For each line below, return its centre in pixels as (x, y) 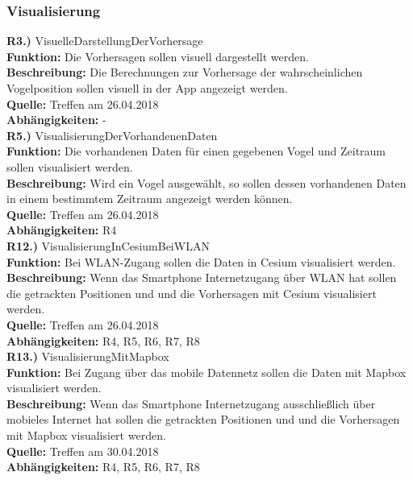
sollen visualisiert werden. (70, 166)
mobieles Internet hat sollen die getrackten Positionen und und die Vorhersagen (203, 419)
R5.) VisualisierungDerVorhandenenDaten (112, 135)
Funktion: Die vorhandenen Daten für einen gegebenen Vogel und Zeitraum (196, 151)
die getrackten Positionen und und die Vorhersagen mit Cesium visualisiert (192, 293)
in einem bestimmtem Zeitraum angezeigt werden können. (150, 199)
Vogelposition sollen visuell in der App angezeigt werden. (147, 88)
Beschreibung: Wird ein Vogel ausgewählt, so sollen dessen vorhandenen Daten (206, 182)
